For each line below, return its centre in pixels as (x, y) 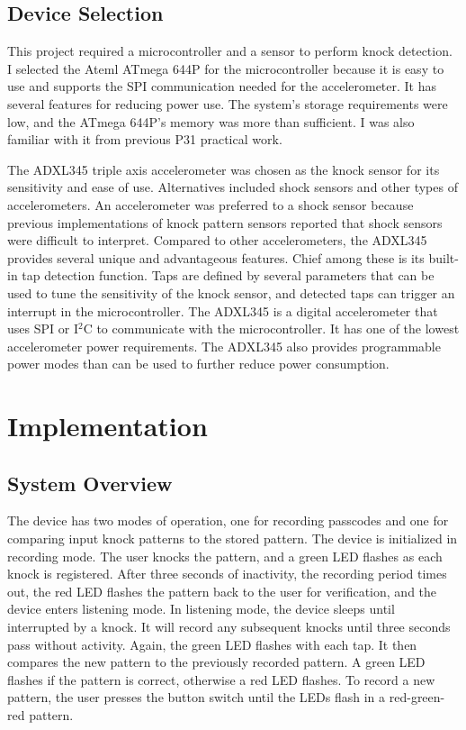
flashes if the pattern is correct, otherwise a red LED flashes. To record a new (221, 679)
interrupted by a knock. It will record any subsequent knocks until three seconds (229, 627)
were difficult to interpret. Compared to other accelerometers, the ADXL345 (217, 240)
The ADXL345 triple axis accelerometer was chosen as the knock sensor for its (224, 169)
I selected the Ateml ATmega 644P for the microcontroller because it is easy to (226, 68)
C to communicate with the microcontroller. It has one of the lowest (271, 328)
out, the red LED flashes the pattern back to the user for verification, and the (222, 591)
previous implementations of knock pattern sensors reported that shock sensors (225, 222)
